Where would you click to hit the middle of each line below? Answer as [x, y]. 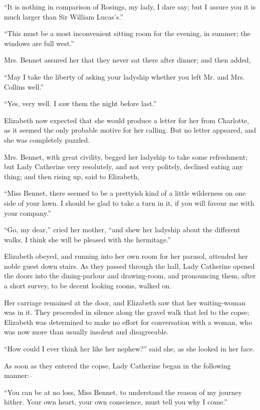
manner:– [18, 375]
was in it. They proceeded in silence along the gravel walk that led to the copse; [127, 312]
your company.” [28, 213]
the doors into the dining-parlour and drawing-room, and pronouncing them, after [130, 276]
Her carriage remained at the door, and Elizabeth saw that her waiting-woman [125, 302]
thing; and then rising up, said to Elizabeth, [72, 176]
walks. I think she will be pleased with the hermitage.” [87, 239]
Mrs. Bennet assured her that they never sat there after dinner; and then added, [127, 60]
